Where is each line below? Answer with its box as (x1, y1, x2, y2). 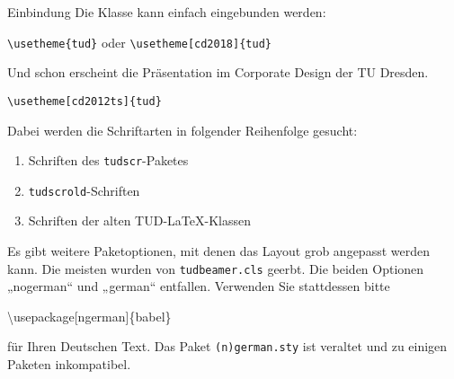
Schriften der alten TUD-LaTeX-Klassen (28, 211, 251, 230)
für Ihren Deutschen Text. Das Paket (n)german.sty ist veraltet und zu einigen (7, 337, 448, 356)
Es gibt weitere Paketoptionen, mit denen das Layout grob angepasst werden (7, 242, 430, 260)
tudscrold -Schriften (28, 181, 140, 199)
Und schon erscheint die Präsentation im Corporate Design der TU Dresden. (7, 63, 429, 82)
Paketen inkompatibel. (7, 355, 131, 374)
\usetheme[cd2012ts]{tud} (7, 94, 162, 108)
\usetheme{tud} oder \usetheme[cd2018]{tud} (7, 32, 272, 51)
